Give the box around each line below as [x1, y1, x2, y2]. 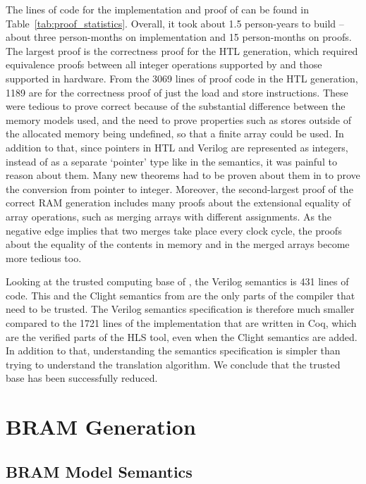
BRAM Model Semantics [6, 460, 193, 482]
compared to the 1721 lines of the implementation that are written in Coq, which [6, 316, 357, 330]
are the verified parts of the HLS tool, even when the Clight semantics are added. [6, 329, 358, 344]
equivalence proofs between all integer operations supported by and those [6, 57, 322, 72]
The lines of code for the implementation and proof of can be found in [6, 2, 309, 16]
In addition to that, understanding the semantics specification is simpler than [6, 343, 341, 358]
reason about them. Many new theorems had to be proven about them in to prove [6, 168, 360, 182]
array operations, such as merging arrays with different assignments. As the [6, 209, 332, 223]
